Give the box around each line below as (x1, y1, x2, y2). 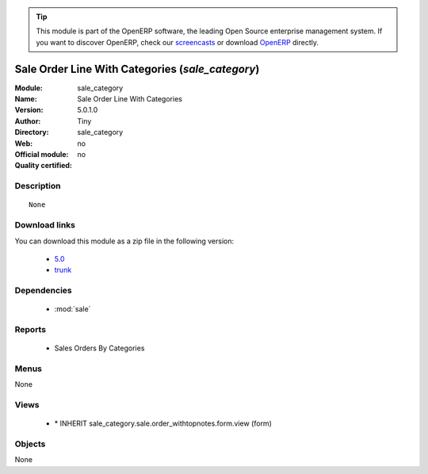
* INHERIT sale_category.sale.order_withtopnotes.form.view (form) (54, 419, 273, 428)
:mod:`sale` (54, 304, 91, 314)
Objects (14, 438, 46, 449)
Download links (14, 220, 75, 231)
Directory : (14, 128, 49, 137)
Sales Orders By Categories (54, 343, 145, 353)
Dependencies (14, 285, 73, 296)
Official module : (14, 150, 69, 159)
